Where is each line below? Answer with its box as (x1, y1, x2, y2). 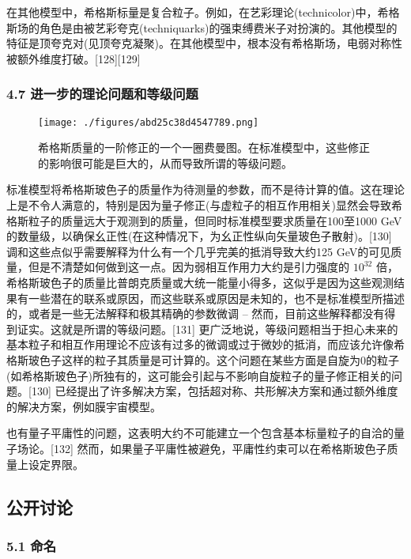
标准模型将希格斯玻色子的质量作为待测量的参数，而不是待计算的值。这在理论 (6, 181, 405, 198)
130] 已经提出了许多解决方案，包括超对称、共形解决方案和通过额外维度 (31, 383, 398, 399)
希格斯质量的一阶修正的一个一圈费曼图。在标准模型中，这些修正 (38, 139, 370, 156)
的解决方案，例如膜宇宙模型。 (6, 398, 161, 414)
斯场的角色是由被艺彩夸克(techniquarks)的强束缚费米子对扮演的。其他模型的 (6, 19, 398, 36)
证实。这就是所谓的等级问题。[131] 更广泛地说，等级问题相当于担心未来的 (17, 320, 398, 337)
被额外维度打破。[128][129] (6, 50, 141, 66)
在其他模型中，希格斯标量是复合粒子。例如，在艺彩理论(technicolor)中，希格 (6, 4, 400, 20)
